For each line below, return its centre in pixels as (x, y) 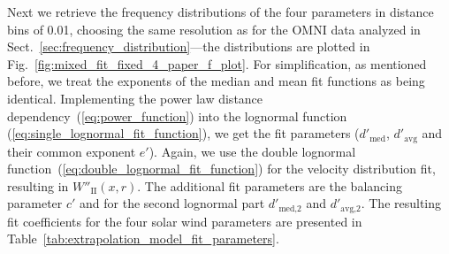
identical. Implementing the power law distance (135, 98)
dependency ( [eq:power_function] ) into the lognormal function (177, 115)
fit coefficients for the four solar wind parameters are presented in (185, 221)
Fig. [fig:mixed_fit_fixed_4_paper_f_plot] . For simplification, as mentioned (217, 63)
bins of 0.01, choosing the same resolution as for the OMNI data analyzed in (214, 29)
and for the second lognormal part (172, 203)
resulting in (38, 185)
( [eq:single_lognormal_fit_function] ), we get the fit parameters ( (183, 133)
